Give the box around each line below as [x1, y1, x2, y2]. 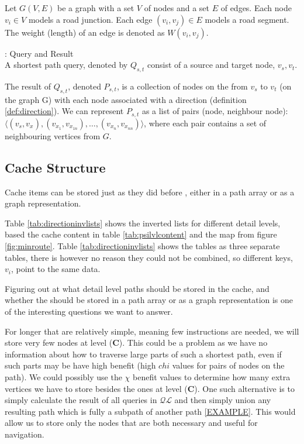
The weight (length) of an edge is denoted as [5, 26, 165, 38]
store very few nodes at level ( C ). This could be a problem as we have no [5, 336, 268, 349]
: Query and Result [5, 47, 74, 59]
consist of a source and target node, [147, 58, 275, 71]
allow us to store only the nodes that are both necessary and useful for [5, 417, 258, 429]
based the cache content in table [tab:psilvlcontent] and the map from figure [5, 228, 277, 240]
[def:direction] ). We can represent [5, 105, 124, 117]
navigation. [5, 428, 44, 440]
